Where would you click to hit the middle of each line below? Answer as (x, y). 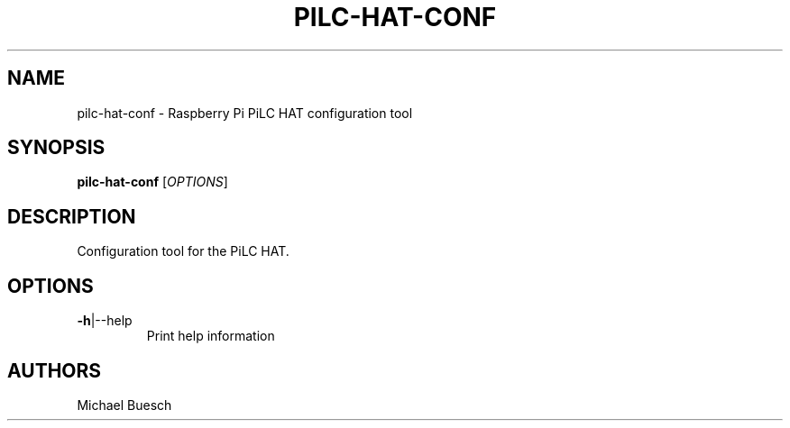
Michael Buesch (124, 405)
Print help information (211, 336)
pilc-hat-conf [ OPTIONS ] (152, 182)
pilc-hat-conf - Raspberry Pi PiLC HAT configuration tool (245, 113)
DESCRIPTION (72, 216)
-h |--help (105, 321)
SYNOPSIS (56, 148)
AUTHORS (55, 370)
